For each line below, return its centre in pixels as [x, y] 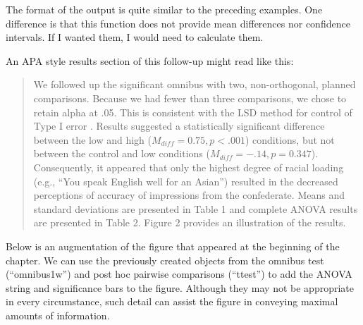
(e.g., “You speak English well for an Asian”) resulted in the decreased [186, 181]
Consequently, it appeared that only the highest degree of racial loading [189, 167]
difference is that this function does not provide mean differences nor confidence [178, 23]
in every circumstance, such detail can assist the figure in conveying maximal [172, 301]
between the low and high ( [93, 139]
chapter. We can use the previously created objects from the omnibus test [165, 260]
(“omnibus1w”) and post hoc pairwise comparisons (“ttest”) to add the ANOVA [179, 274]
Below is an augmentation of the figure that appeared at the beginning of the [173, 246]
